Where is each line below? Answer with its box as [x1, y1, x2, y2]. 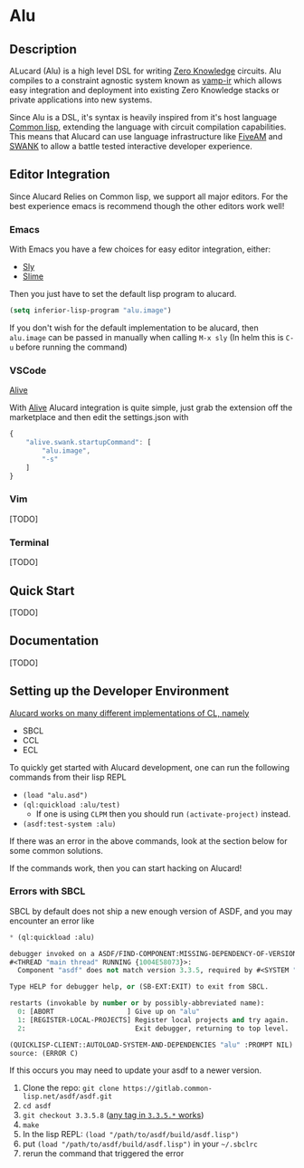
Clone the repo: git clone [22, 1083, 119, 1094]
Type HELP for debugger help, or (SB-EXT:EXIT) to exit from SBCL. [9, 982, 270, 991]
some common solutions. [9, 845, 104, 856]
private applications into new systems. [9, 94, 153, 105]
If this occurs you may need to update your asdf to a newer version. [9, 1065, 262, 1076]
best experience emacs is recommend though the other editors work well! [9, 200, 285, 211]
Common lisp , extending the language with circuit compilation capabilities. [9, 121, 287, 132]
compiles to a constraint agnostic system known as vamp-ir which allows [9, 75, 282, 86]
